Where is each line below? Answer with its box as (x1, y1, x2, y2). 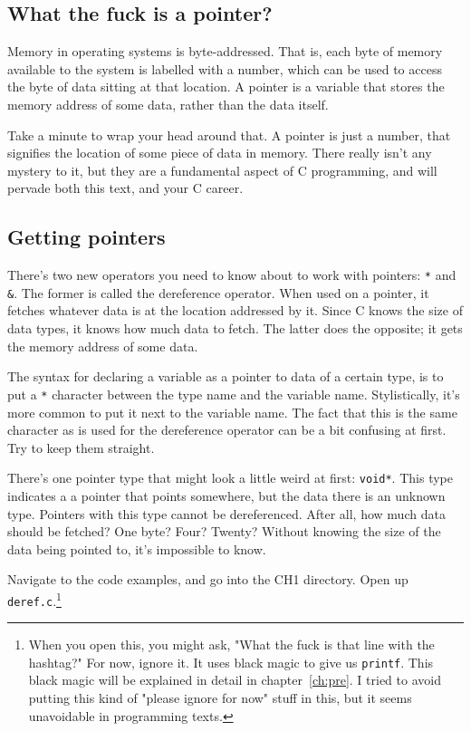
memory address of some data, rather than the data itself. (7, 94, 329, 113)
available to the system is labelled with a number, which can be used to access (7, 59, 442, 78)
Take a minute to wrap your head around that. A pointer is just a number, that (7, 125, 451, 144)
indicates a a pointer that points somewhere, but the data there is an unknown (7, 486, 446, 505)
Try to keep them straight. (7, 438, 155, 457)
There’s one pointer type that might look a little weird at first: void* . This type (7, 468, 453, 487)
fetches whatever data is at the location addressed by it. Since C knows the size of (7, 301, 463, 320)
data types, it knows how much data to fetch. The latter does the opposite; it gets (7, 319, 463, 338)
